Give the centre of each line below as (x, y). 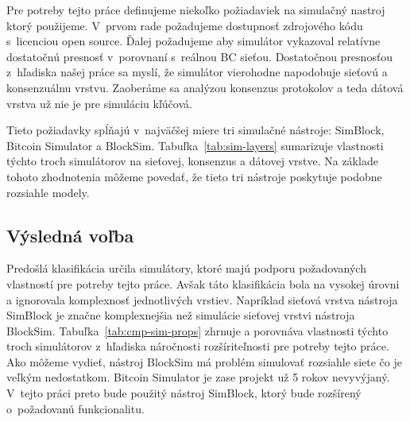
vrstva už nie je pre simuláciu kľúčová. (99, 103)
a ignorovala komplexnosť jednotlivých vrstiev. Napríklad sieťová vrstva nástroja (202, 299)
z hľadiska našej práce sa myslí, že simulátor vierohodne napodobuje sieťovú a (197, 72)
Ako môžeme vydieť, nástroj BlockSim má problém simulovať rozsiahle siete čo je (204, 361)
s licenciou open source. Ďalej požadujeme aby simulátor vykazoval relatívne (193, 41)
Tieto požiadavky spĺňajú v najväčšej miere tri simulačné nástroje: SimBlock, (195, 130)
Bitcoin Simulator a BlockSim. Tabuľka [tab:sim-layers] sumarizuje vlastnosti (195, 145)
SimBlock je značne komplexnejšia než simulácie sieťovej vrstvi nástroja (181, 315)
